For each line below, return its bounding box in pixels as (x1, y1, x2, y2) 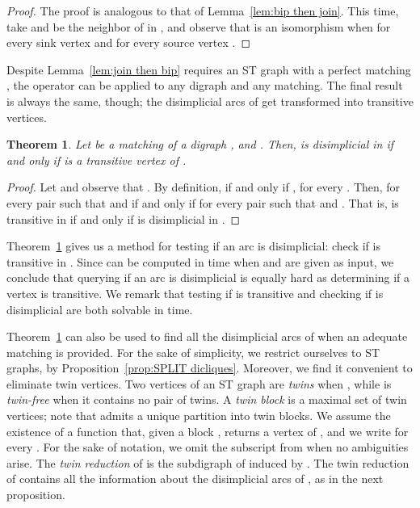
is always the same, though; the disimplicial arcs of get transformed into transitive (6, 92, 414, 109)
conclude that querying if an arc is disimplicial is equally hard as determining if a (6, 269, 410, 286)
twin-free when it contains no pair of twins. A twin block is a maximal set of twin (6, 391, 407, 408)
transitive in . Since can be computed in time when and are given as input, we (6, 253, 394, 270)
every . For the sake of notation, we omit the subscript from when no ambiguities (6, 439, 409, 456)
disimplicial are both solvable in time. (6, 300, 193, 317)
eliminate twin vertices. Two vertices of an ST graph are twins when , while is (6, 375, 392, 392)
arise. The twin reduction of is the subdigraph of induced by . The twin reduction (6, 454, 409, 471)
